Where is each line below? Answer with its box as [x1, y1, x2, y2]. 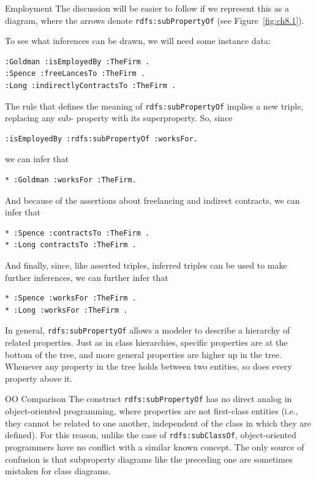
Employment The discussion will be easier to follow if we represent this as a [5, 2, 289, 14]
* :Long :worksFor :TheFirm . [5, 305, 128, 315]
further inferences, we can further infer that [5, 270, 168, 283]
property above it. [5, 371, 73, 384]
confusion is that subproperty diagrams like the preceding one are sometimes [5, 452, 293, 465]
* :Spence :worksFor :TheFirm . [5, 294, 137, 303]
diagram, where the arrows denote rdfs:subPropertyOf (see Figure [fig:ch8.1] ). [5, 13, 304, 26]
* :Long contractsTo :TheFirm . [5, 240, 137, 250]
